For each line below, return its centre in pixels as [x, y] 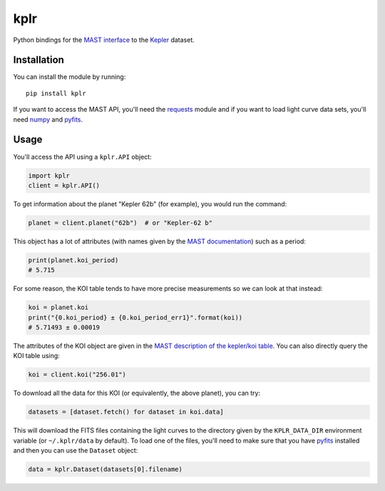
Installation [38, 60]
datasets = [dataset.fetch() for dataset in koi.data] [126, 412]
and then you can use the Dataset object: [76, 450]
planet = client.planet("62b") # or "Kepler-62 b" [120, 223]
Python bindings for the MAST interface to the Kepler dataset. [104, 40]
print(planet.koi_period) [73, 260]
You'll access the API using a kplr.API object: [83, 157]
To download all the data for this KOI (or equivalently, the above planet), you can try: [137, 393]
